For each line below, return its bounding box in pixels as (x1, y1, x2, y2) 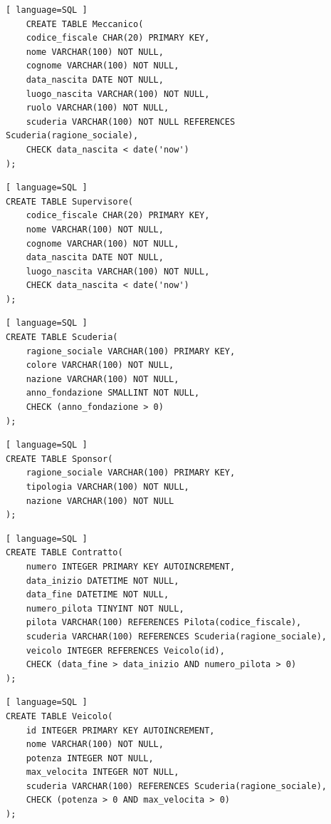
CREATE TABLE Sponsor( (6, 453, 113, 464)
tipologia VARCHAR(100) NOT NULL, (26, 482, 189, 492)
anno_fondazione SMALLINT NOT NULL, (26, 388, 200, 398)
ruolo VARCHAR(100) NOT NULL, (26, 103, 169, 113)
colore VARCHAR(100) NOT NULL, (26, 360, 174, 371)
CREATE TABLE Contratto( (6, 547, 123, 558)
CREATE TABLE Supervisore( (6, 196, 133, 207)
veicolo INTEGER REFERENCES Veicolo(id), (26, 645, 225, 656)
